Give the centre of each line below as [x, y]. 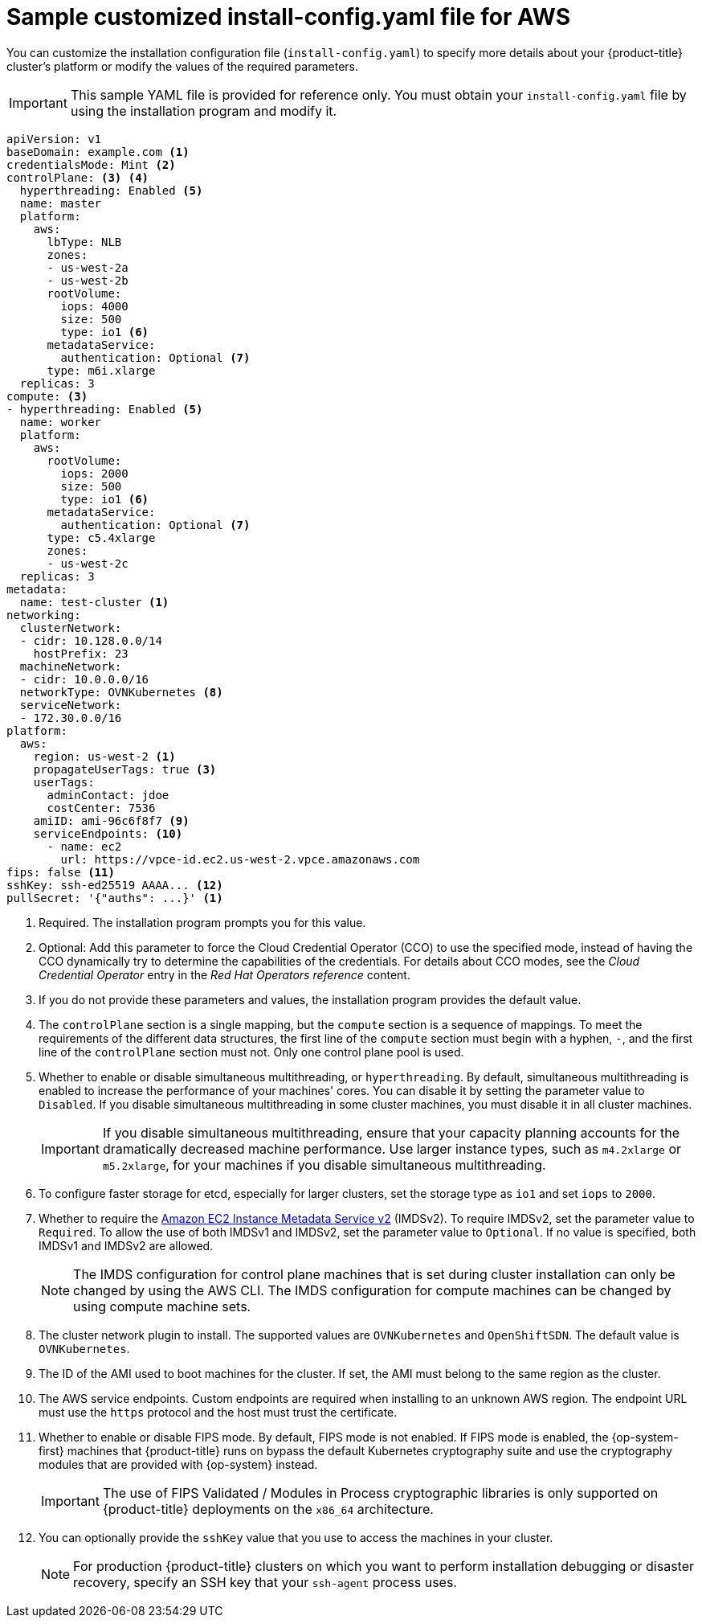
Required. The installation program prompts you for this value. [202, 922]
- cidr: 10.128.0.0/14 [91, 640]
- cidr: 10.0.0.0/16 [84, 679]
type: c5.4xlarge [101, 537]
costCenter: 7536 [101, 808]
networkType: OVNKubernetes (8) [121, 692]
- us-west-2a [88, 267]
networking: [44, 615]
